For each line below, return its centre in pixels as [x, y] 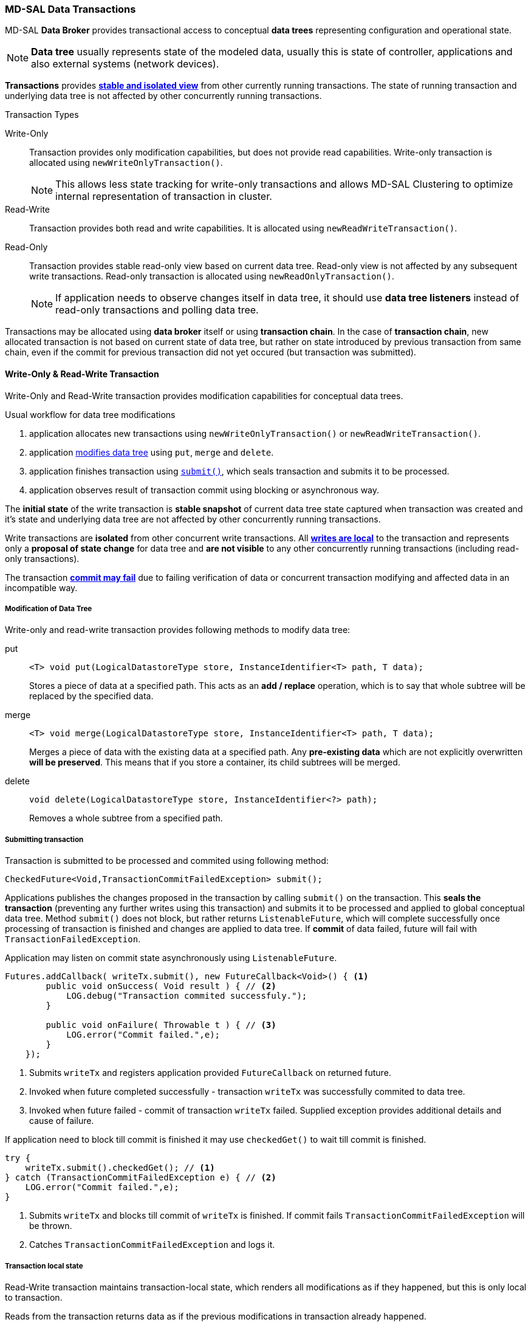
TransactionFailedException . [73, 939]
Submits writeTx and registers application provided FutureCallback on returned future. [210, 1073]
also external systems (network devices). [125, 64]
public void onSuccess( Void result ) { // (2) [161, 986]
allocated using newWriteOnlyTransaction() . [126, 163]
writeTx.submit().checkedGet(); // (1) [120, 1168]
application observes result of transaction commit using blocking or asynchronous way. [204, 490]
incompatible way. [41, 587]
